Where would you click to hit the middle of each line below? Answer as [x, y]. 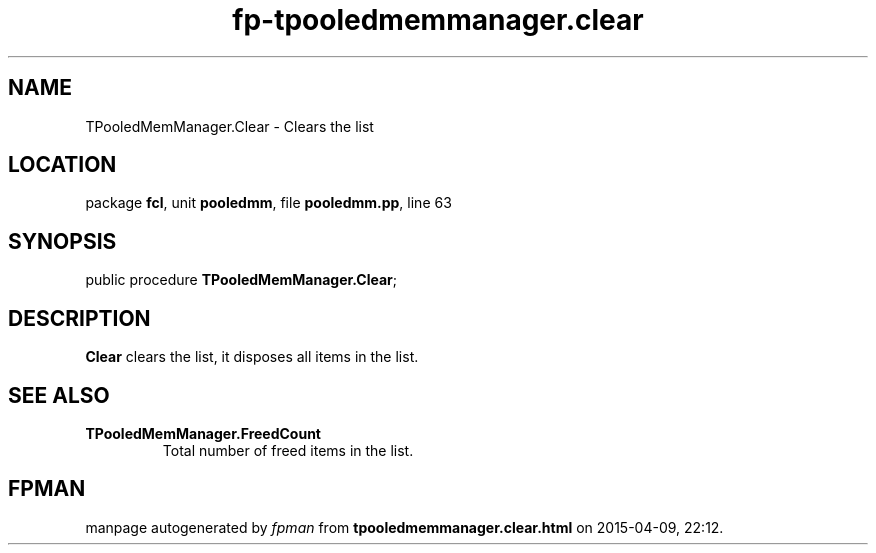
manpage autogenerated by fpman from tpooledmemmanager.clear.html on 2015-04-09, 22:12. [404, 527]
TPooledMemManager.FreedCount [203, 433]
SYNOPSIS [62, 241]
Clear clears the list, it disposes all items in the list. [252, 357]
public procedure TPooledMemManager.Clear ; [241, 280]
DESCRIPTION [79, 318]
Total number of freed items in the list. [288, 450]
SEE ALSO [59, 395]
